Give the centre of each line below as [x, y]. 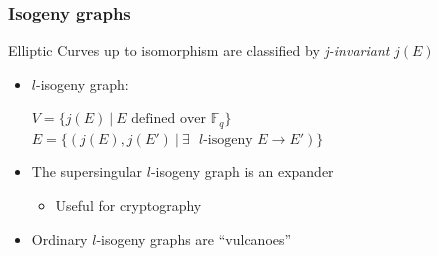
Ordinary [59, 238]
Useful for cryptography [128, 205]
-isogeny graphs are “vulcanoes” [194, 238]
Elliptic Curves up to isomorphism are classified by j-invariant [199, 50]
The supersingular [87, 171]
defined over [169, 119]
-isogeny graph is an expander [242, 171]
